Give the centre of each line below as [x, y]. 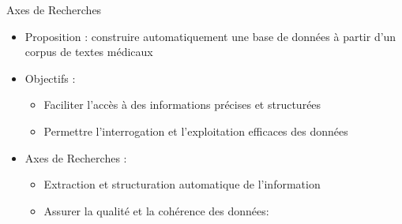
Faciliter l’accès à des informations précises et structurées [182, 105]
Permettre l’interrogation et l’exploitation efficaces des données [196, 131]
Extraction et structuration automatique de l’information [182, 184]
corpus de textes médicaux [89, 52]
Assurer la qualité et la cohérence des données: [156, 210]
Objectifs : [50, 78]
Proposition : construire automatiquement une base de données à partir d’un [210, 36]
